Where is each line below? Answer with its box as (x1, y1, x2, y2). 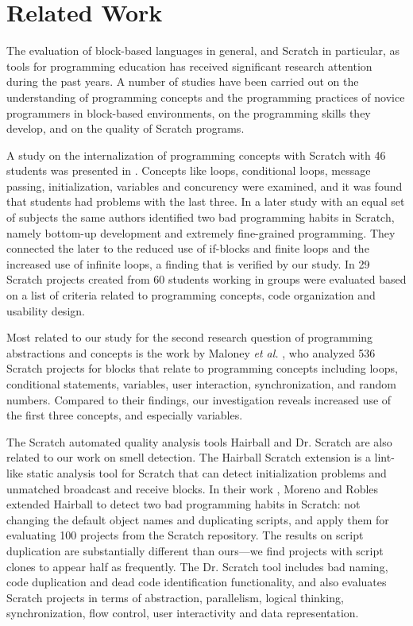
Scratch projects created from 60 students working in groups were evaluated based (6, 271, 407, 288)
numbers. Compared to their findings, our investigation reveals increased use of (6, 391, 392, 408)
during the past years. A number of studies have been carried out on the (6, 73, 359, 90)
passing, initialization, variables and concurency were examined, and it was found (6, 177, 403, 194)
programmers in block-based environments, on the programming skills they (6, 104, 371, 121)
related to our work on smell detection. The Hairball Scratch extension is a (6, 449, 371, 466)
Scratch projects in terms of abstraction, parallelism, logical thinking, (6, 589, 344, 605)
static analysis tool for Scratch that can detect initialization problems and (26, 464, 387, 481)
